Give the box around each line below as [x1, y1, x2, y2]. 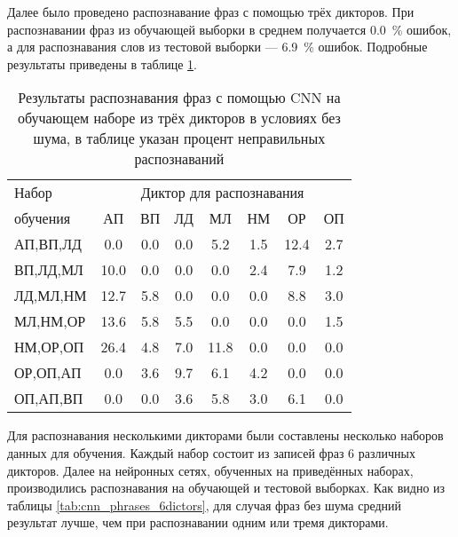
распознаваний [134, 148, 225, 170]
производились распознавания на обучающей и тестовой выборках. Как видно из [7, 478, 446, 497]
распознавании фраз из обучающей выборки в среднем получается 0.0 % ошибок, [7, 20, 452, 38]
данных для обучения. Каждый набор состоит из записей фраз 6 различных [7, 443, 415, 462]
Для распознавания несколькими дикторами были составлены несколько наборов [7, 426, 444, 445]
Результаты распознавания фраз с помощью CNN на [18, 87, 341, 108]
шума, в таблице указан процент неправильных [33, 128, 326, 149]
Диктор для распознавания [140, 182, 304, 203]
